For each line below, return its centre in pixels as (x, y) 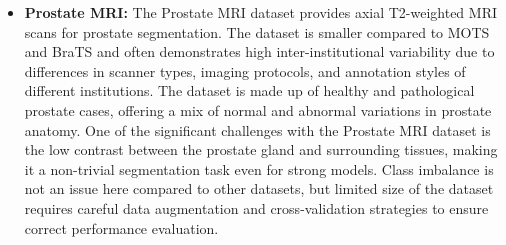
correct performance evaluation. (121, 227)
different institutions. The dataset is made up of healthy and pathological (249, 90)
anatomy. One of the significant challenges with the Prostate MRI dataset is (257, 129)
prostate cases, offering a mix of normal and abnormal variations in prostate (258, 109)
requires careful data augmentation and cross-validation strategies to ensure (256, 207)
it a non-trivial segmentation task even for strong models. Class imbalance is (259, 168)
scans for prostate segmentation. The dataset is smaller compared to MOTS (257, 31)
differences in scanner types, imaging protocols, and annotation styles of (245, 70)
